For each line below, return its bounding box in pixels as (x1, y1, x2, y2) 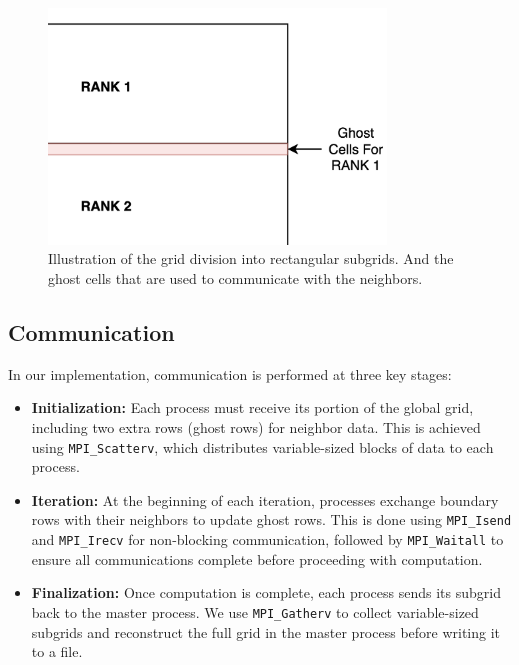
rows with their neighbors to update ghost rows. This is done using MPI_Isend (31, 509, 512, 530)
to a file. (31, 641, 83, 662)
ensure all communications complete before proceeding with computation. (31, 548, 483, 569)
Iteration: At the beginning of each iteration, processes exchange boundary (31, 489, 499, 510)
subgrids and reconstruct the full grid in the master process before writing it (31, 621, 501, 642)
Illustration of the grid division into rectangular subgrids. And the (48, 248, 454, 269)
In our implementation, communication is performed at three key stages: (8, 363, 452, 384)
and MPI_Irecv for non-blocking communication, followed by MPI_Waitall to (31, 529, 504, 550)
